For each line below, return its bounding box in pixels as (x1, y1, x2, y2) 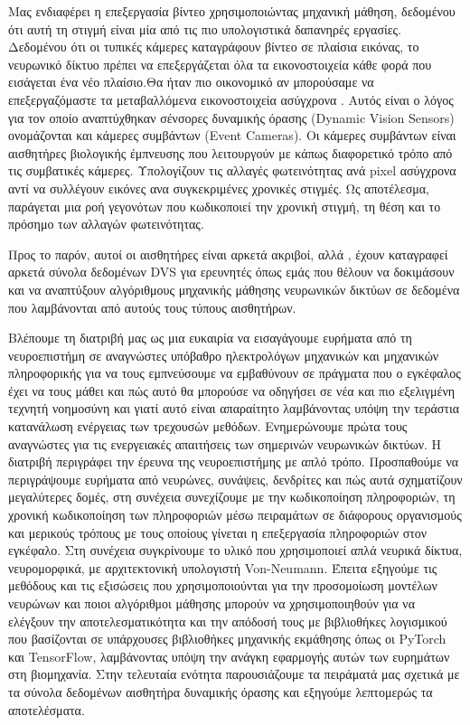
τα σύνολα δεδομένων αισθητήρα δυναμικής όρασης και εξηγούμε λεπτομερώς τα (8, 682, 433, 701)
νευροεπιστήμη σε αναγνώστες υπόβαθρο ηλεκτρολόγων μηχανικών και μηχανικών (8, 345, 439, 364)
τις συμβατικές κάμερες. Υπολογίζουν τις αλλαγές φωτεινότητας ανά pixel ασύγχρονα (8, 161, 456, 180)
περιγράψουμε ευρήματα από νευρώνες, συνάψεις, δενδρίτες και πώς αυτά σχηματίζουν (8, 469, 463, 488)
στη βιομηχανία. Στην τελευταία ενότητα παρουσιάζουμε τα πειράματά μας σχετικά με (8, 664, 460, 683)
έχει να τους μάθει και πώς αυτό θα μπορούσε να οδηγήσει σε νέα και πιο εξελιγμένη (8, 381, 456, 400)
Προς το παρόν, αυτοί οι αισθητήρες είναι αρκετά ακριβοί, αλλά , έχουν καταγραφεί (8, 244, 448, 263)
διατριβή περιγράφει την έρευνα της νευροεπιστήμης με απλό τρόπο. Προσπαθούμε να (8, 452, 459, 471)
